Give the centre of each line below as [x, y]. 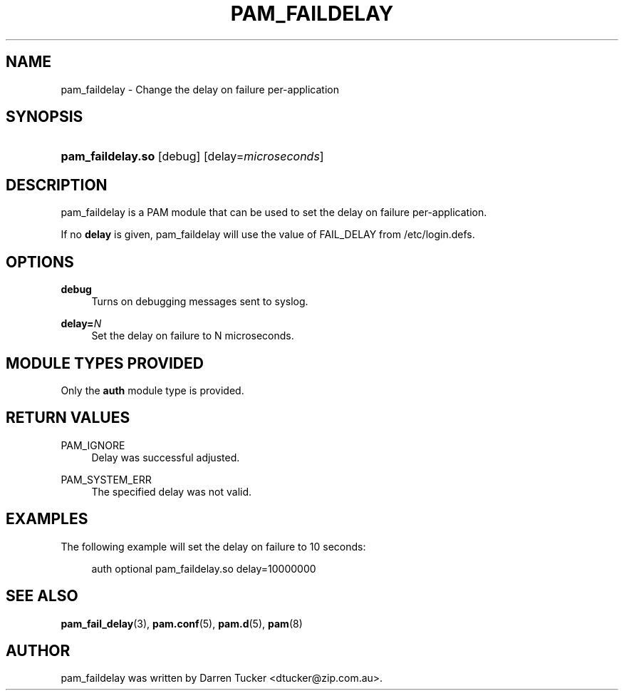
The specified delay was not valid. [172, 491]
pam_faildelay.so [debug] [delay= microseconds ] [192, 157]
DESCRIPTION [57, 185]
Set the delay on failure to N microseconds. [193, 336]
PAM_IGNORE [93, 445]
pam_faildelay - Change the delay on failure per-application [200, 89]
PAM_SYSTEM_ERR [106, 479]
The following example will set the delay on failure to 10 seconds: [213, 546]
